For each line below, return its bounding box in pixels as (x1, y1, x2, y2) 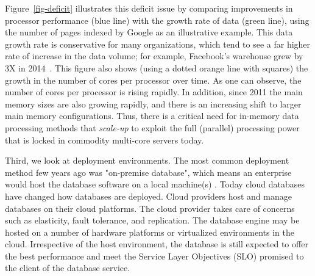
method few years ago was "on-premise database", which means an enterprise (5, 165, 292, 178)
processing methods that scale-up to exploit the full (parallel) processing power (5, 121, 300, 134)
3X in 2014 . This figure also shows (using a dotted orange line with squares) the (5, 61, 308, 74)
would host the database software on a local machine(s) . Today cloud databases (5, 178, 305, 191)
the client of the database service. (5, 261, 130, 274)
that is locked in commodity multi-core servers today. (5, 133, 204, 146)
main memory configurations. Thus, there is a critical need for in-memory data (5, 109, 299, 122)
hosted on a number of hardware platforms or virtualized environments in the (5, 225, 294, 238)
